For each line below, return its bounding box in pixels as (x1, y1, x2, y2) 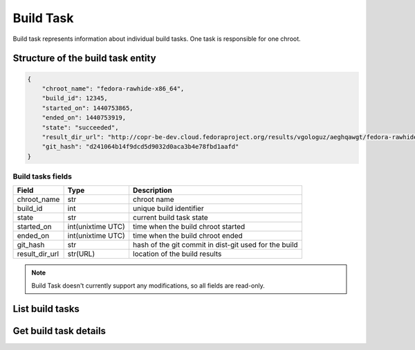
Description (132, 185, 172, 195)
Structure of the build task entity (12, 53, 156, 64)
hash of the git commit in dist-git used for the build (132, 240, 298, 250)
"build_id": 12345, (41, 94, 109, 102)
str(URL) (67, 249, 95, 259)
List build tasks (12, 303, 80, 315)
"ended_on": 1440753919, (41, 114, 127, 122)
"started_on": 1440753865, (41, 104, 134, 112)
